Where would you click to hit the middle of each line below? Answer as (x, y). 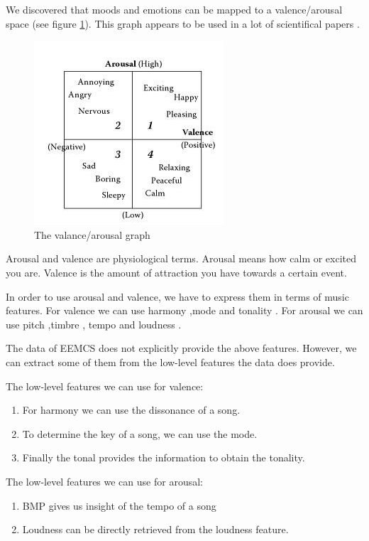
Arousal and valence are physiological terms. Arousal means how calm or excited (181, 258)
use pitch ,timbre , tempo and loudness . (94, 324)
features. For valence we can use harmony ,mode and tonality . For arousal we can (184, 310)
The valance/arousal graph (92, 234)
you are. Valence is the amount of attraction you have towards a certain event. (176, 272)
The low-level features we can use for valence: (105, 386)
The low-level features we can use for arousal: (104, 481)
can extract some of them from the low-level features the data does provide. (170, 361)
